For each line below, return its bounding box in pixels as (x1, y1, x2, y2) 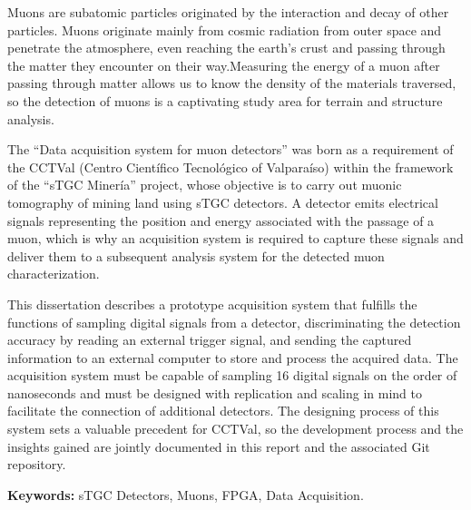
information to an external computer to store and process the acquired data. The (7, 348, 458, 367)
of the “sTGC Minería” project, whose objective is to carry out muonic (7, 175, 402, 194)
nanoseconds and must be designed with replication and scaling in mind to (7, 383, 423, 402)
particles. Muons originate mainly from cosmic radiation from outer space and (7, 20, 442, 39)
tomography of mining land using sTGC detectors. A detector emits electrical (7, 192, 438, 211)
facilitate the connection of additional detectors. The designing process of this (7, 401, 439, 420)
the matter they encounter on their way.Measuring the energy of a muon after (7, 55, 440, 74)
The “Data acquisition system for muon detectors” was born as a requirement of (7, 140, 454, 159)
